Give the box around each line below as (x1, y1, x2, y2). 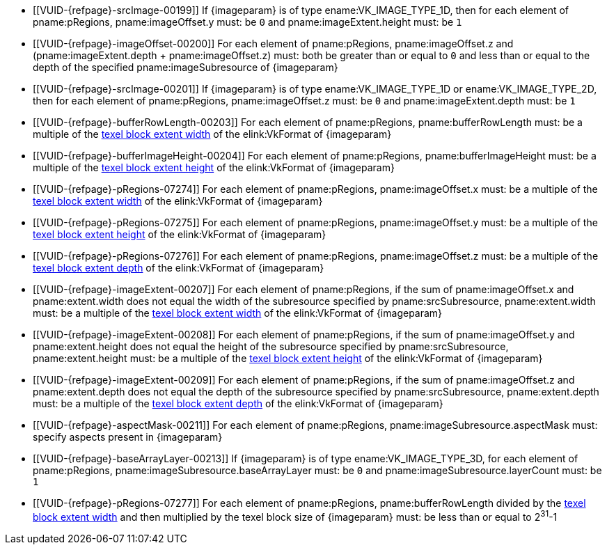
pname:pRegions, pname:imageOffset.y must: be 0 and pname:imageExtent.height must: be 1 (33, 16, 462, 28)
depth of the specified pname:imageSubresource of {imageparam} (33, 61, 338, 73)
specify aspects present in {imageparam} (33, 431, 223, 443)
